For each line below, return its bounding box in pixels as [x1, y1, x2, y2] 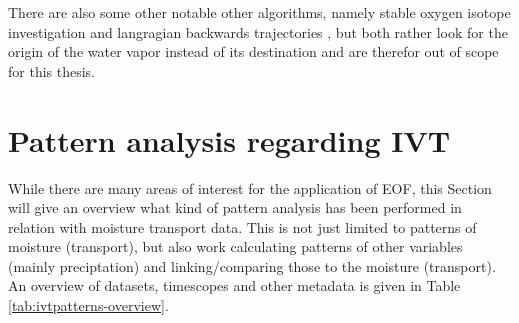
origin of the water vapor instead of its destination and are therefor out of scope [8, 41, 499, 62]
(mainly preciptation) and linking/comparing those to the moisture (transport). [8, 255, 496, 276]
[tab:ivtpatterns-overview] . [8, 295, 169, 316]
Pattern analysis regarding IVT [8, 119, 451, 160]
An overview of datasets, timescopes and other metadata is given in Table [8, 275, 461, 296]
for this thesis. [8, 60, 95, 81]
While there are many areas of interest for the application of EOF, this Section [8, 177, 492, 198]
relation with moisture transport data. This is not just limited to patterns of [8, 216, 477, 237]
